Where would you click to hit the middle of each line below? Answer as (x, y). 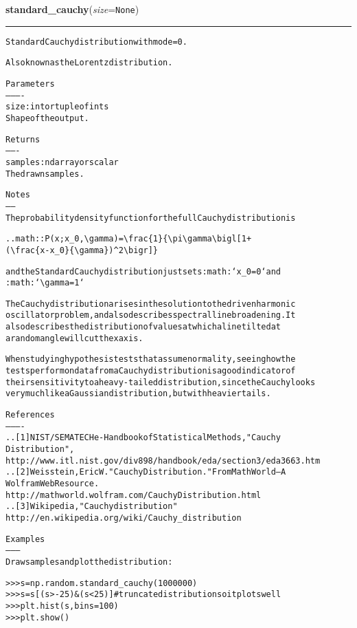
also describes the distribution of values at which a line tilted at (143, 327)
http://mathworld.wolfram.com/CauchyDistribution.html (134, 495)
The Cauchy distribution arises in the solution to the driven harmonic (151, 304)
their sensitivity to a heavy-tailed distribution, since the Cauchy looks (161, 382)
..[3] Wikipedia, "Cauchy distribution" (92, 507)
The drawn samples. (45, 174)
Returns (23, 139)
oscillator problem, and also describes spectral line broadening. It (151, 315)
